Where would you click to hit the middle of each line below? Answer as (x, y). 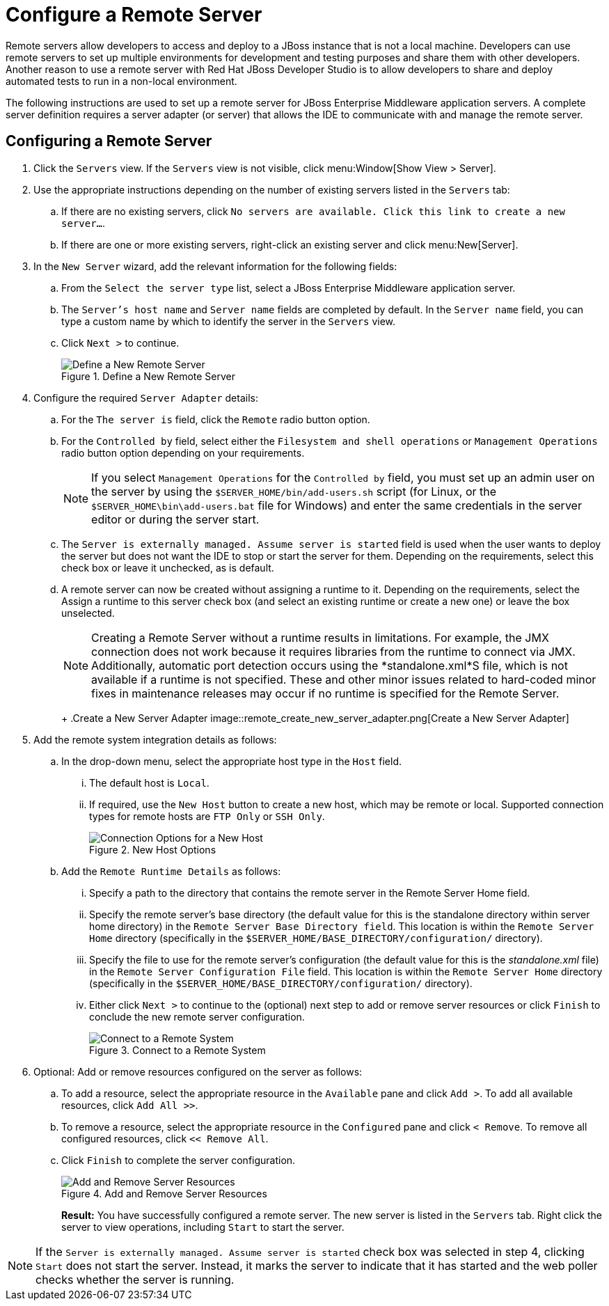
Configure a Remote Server (134, 15)
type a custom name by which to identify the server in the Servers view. (229, 321)
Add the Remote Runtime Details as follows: (171, 871)
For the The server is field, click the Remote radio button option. (216, 419)
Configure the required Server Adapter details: (146, 398)
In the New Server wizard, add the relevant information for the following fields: (215, 266)
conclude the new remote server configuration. (197, 1016)
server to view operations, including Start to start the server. (203, 1227)
